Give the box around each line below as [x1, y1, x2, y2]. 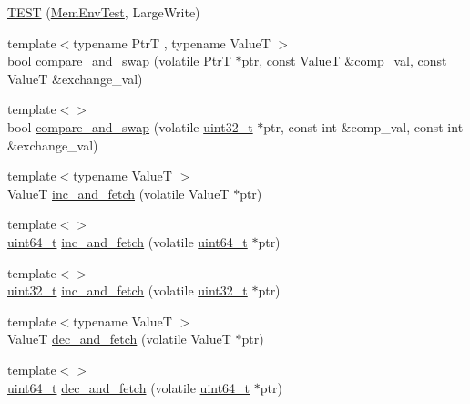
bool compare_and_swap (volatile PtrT [7, 51, 231, 70]
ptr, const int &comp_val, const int [263, 117, 464, 136]
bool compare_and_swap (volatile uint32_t [7, 117, 253, 136]
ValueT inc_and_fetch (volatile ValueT [7, 183, 230, 202]
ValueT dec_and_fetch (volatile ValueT [7, 329, 231, 348]
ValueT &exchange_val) [7, 68, 143, 88]
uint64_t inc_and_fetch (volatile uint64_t [7, 232, 248, 251]
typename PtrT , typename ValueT [73, 33, 271, 52]
